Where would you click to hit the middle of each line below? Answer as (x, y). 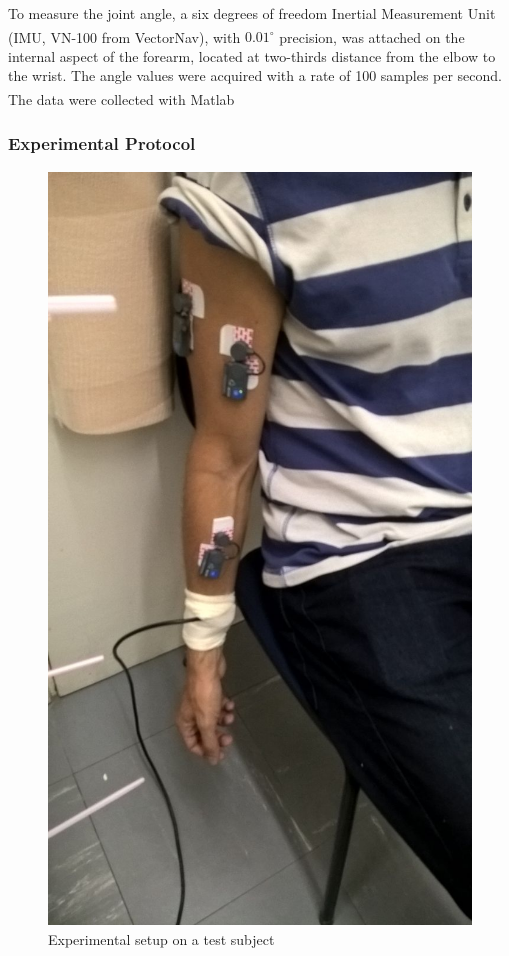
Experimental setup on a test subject (161, 938)
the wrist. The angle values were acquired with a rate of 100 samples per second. (255, 75)
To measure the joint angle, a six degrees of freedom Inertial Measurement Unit (252, 13)
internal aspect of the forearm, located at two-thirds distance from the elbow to (252, 55)
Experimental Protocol (102, 143)
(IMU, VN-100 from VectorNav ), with (124, 36)
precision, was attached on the (372, 36)
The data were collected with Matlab (121, 98)
